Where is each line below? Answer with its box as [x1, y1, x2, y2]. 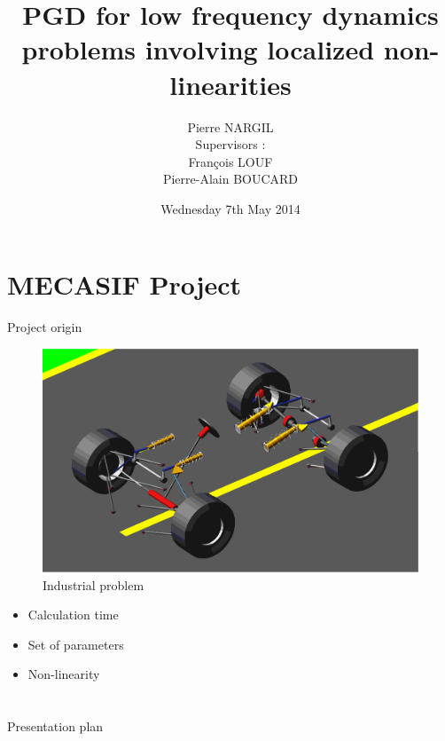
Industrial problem [43, 575, 144, 594]
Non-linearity [27, 665, 100, 683]
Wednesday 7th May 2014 [160, 199, 301, 217]
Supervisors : [195, 135, 266, 154]
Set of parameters [27, 635, 124, 653]
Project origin [7, 318, 82, 336]
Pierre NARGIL [187, 117, 274, 136]
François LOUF [188, 152, 273, 170]
